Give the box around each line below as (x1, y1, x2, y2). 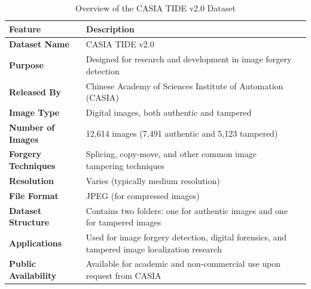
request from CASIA (86, 269, 161, 282)
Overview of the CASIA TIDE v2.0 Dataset (75, 2, 236, 14)
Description (86, 22, 135, 35)
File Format (9, 189, 59, 201)
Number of (9, 121, 55, 133)
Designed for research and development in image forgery (86, 53, 292, 65)
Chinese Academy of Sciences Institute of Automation (86, 79, 283, 92)
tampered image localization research (86, 242, 222, 255)
